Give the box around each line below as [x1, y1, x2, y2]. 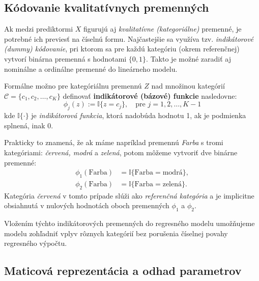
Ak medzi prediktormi [4, 23, 73, 34]
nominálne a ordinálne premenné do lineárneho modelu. [4, 63, 178, 74]
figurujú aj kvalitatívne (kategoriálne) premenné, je [83, 23, 242, 34]
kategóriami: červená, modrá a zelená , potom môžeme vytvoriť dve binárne [4, 147, 238, 157]
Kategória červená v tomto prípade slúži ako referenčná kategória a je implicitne [4, 190, 254, 201]
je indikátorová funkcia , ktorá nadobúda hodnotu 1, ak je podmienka [31, 110, 246, 121]
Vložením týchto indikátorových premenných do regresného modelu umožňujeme [4, 218, 255, 229]
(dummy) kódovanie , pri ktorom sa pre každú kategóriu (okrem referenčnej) [4, 43, 240, 54]
